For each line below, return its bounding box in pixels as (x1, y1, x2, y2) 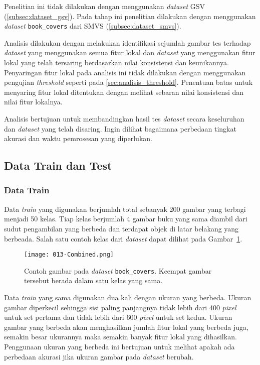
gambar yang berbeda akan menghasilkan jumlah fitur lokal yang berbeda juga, (4, 321, 248, 332)
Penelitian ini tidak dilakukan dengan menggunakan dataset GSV (4, 1, 205, 11)
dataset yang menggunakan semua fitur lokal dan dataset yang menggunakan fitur (4, 47, 255, 58)
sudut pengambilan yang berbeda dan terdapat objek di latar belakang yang (4, 223, 239, 233)
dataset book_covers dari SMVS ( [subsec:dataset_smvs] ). (4, 21, 181, 31)
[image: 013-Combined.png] (24, 251, 114, 259)
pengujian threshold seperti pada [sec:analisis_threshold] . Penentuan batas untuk (4, 77, 253, 87)
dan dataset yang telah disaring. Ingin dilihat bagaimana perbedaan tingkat (4, 123, 236, 134)
